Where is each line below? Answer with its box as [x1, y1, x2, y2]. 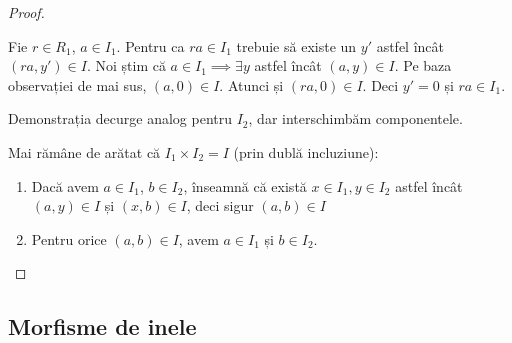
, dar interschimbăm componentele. [248, 108, 463, 129]
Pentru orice [31, 228, 107, 249]
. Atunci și [219, 74, 284, 95]
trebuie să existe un [236, 35, 357, 56]
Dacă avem [31, 175, 99, 196]
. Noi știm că [86, 55, 166, 76]
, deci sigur [186, 195, 254, 216]
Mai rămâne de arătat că [8, 141, 161, 162]
